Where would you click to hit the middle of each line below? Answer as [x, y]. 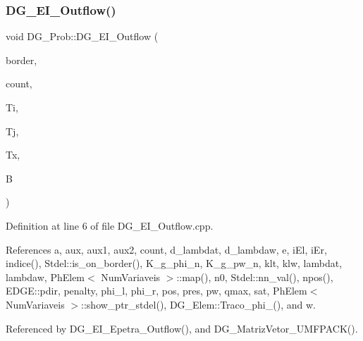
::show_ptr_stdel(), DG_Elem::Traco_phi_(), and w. [198, 304]
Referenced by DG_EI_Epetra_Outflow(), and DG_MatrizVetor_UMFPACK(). [182, 328]
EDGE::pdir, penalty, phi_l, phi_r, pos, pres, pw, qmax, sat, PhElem [156, 291]
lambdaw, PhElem [45, 277]
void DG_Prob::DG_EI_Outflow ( [82, 36]
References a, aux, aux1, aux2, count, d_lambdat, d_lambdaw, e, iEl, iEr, [166, 249]
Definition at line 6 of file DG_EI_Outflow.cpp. [110, 225]
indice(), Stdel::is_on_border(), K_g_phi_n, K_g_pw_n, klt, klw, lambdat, [174, 263]
